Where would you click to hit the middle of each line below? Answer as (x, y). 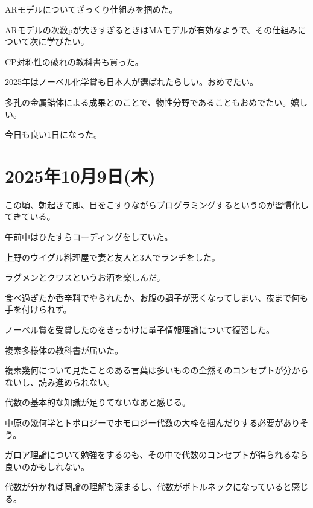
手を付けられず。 (38, 309)
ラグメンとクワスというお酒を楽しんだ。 (85, 277)
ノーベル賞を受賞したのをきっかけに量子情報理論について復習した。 (140, 330)
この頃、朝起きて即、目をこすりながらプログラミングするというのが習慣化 (153, 204)
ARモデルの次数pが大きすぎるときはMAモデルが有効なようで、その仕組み (151, 29)
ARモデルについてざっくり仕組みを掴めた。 (91, 9)
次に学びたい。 (59, 41)
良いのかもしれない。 (47, 466)
